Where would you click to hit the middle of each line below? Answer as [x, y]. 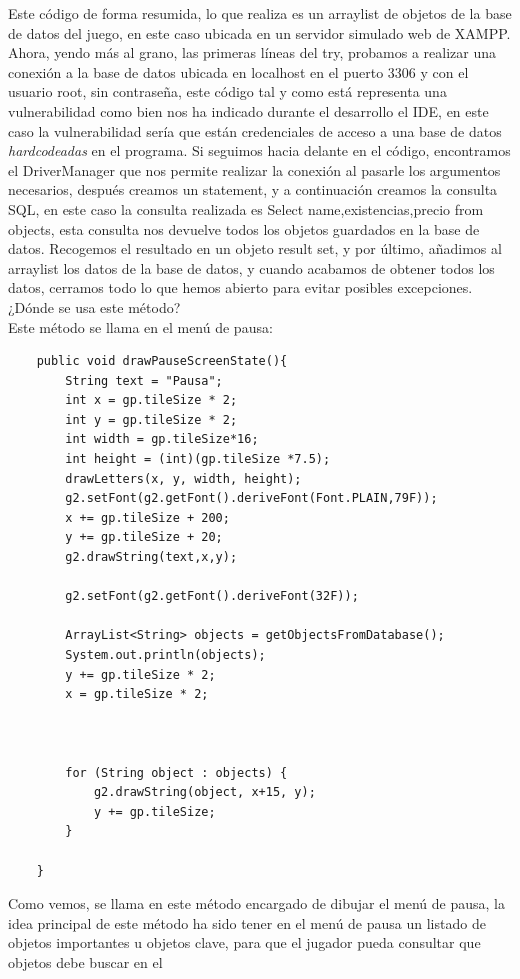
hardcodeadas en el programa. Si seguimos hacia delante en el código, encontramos [259, 150]
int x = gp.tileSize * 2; [151, 400]
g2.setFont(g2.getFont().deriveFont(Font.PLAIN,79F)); [251, 498]
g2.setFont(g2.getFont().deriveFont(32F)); [212, 596]
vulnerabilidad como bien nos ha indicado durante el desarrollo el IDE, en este [248, 110]
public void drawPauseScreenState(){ [162, 361]
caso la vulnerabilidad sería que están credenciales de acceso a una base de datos [255, 130]
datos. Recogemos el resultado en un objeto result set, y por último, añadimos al [255, 248]
